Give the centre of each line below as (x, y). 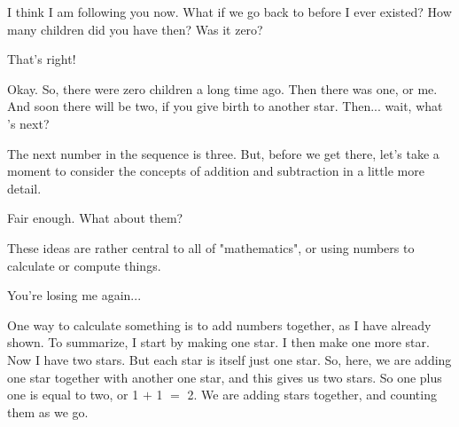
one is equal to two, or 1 (73, 395)
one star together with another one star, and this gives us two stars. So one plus (225, 377)
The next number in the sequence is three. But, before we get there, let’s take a (223, 153)
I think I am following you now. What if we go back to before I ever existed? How (229, 12)
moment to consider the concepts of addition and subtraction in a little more (216, 171)
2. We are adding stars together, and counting (312, 395)
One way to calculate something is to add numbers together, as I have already (219, 324)
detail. (24, 188)
